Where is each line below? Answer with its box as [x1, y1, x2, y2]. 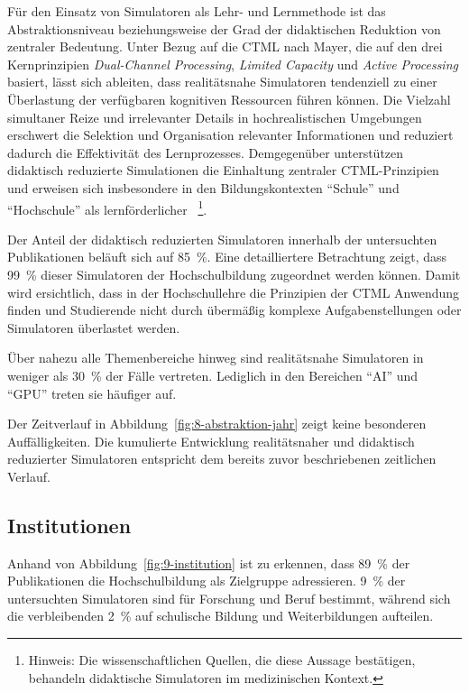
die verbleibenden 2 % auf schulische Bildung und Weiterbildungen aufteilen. [7, 606, 434, 625]
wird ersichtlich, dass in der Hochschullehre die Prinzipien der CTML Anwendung [7, 282, 460, 301]
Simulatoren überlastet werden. [7, 318, 180, 337]
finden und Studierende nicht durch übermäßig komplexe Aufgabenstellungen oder [7, 300, 462, 319]
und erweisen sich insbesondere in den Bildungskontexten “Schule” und [7, 178, 400, 197]
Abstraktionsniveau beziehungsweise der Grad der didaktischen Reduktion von [7, 19, 441, 38]
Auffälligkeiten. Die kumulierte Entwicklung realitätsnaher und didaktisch [7, 431, 415, 450]
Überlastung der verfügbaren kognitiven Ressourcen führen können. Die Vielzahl [7, 89, 451, 108]
